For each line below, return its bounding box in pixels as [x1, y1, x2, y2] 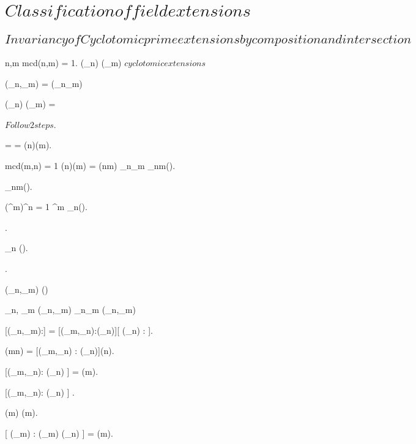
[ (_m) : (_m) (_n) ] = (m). [5, 426, 113, 439]
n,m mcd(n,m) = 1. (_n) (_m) [5, 56, 122, 69]
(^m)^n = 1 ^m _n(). [5, 200, 87, 213]
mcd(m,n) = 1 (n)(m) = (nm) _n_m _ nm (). [5, 159, 176, 171]
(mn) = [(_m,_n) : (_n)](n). [5, 344, 114, 357]
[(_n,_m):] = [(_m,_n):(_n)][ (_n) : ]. [5, 323, 153, 336]
